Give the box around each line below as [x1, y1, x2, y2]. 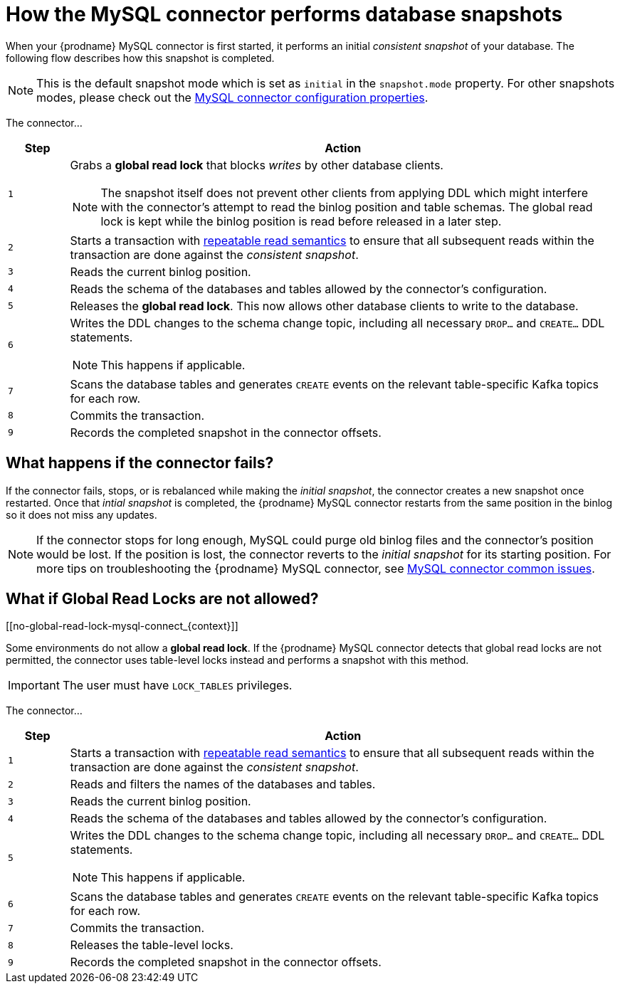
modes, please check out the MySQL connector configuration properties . [36, 90, 429, 105]
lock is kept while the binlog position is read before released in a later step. [100, 213, 502, 228]
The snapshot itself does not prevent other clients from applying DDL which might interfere [100, 185, 588, 200]
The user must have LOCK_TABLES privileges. [62, 678, 293, 693]
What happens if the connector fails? [6, 454, 274, 472]
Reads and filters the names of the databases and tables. [70, 777, 376, 792]
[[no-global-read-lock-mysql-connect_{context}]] [6, 620, 238, 633]
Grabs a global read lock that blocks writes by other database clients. [70, 157, 443, 172]
